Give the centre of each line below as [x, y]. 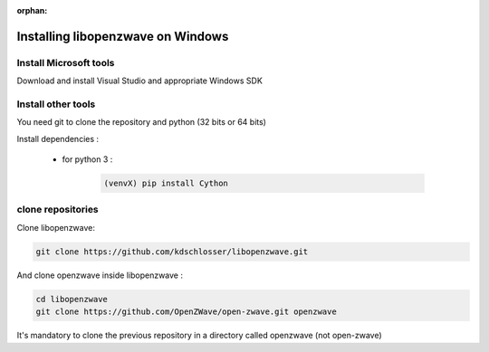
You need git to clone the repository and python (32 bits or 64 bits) [142, 122]
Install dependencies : [58, 138]
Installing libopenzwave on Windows [123, 36]
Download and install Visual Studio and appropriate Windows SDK [139, 81]
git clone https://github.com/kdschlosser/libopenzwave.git [172, 252]
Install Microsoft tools [66, 62]
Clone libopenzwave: [56, 227]
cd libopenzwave [72, 299]
